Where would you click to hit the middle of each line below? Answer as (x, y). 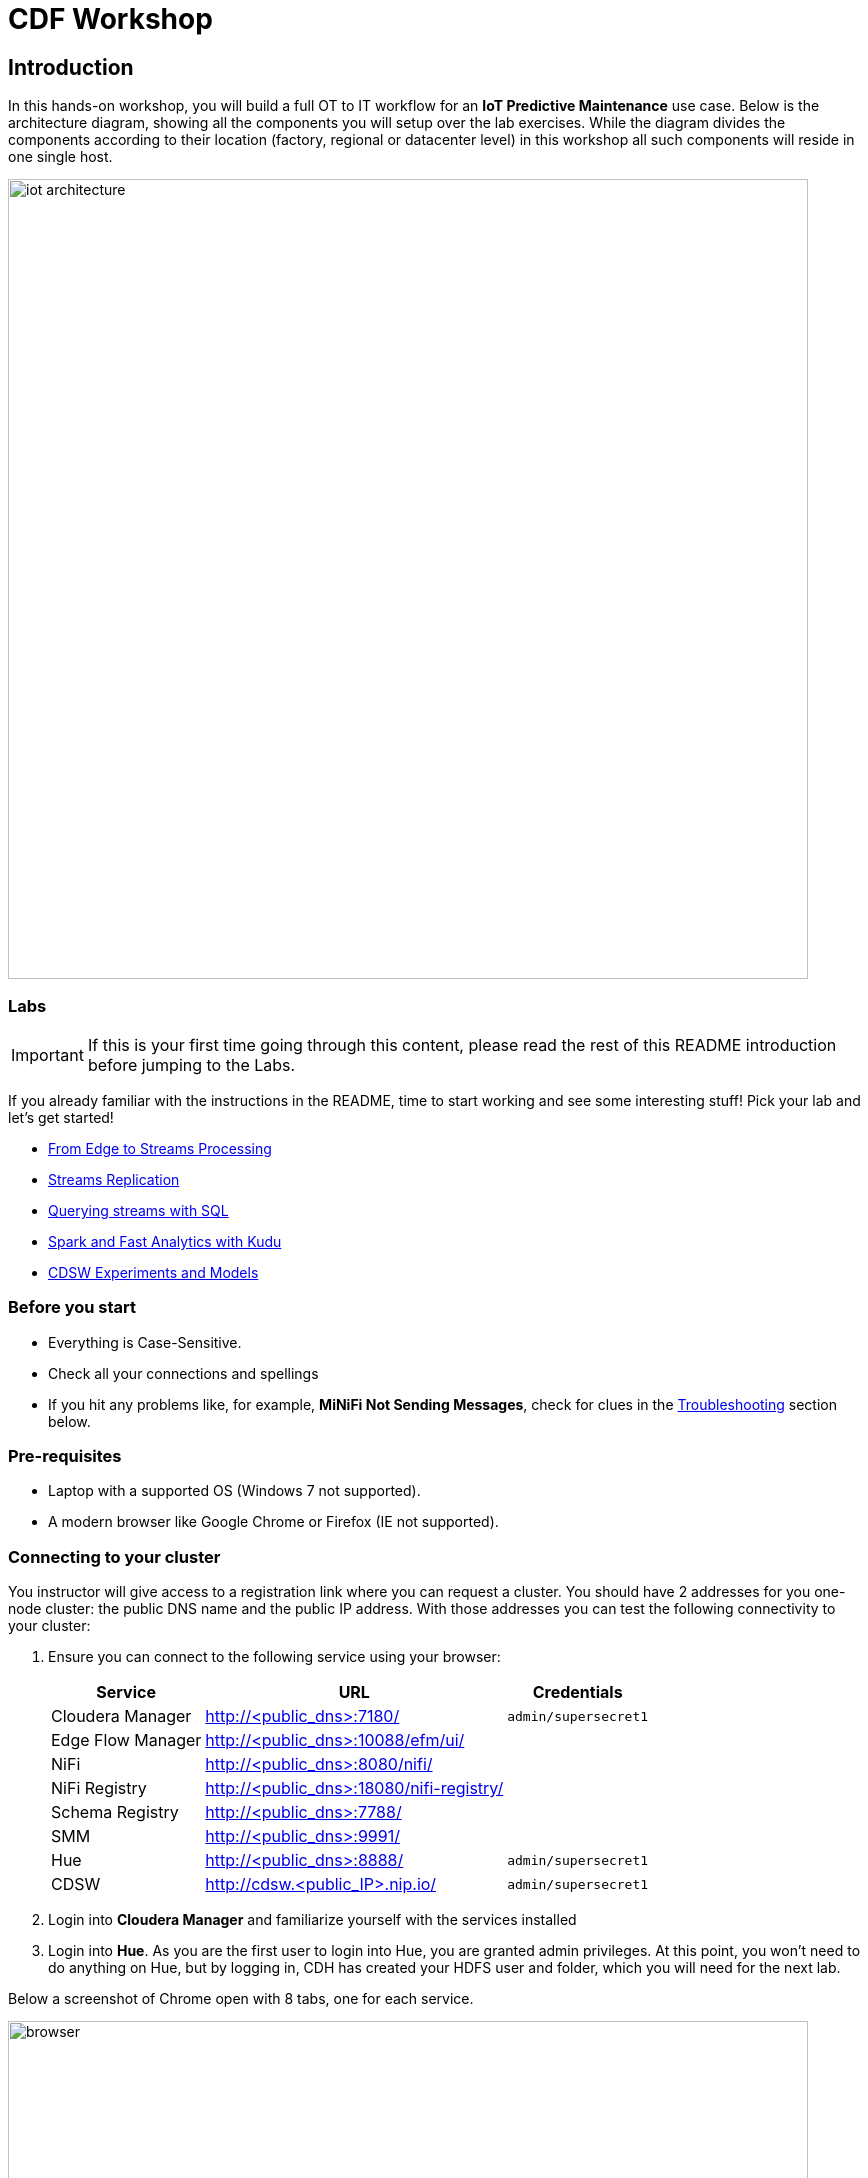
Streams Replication (114, 1179)
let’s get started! (61, 1117)
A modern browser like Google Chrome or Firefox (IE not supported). (273, 1522)
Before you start (72, 1307)
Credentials (577, 1692)
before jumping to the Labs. (191, 1064)
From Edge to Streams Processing (160, 1148)
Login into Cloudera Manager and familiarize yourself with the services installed (312, 1920)
